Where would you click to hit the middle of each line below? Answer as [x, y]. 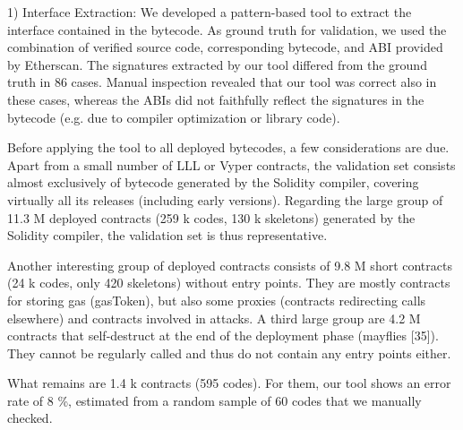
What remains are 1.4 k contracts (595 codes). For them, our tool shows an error [229, 383]
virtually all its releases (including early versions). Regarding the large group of [225, 199]
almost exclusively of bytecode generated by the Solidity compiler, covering [213, 182]
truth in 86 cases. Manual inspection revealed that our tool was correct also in [222, 82]
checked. [30, 418]
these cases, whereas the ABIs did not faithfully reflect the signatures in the [216, 99]
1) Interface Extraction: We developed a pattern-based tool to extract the [210, 12]
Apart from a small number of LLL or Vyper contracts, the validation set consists [231, 164]
